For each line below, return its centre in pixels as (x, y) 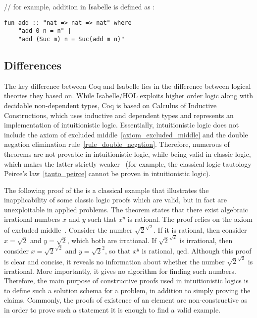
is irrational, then (206, 240)
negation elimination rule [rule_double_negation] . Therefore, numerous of (117, 144)
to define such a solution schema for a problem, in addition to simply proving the (127, 290)
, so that (118, 250)
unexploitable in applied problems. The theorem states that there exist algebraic (126, 209)
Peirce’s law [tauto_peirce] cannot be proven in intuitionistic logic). (107, 173)
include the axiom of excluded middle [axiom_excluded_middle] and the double (126, 134)
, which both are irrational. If (112, 240)
